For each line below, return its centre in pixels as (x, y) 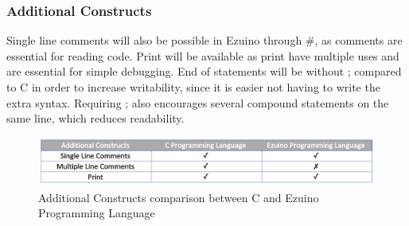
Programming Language (97, 213)
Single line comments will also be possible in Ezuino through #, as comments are (204, 40)
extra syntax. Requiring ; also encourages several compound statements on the (198, 102)
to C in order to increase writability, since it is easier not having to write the (193, 87)
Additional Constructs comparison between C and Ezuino (179, 197)
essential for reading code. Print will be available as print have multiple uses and (203, 55)
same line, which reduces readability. (95, 118)
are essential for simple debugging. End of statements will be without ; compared (204, 71)
